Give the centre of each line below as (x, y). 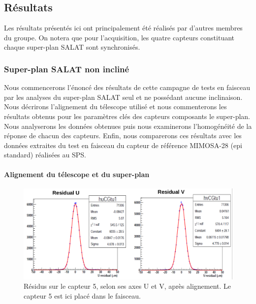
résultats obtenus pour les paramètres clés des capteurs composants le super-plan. (127, 116)
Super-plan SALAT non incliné (67, 69)
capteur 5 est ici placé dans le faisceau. (82, 296)
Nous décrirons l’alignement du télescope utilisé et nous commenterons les (115, 106)
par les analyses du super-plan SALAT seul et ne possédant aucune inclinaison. (123, 97)
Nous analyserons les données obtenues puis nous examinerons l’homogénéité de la (128, 126)
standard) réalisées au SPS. (45, 155)
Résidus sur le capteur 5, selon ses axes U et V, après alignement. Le (128, 286)
